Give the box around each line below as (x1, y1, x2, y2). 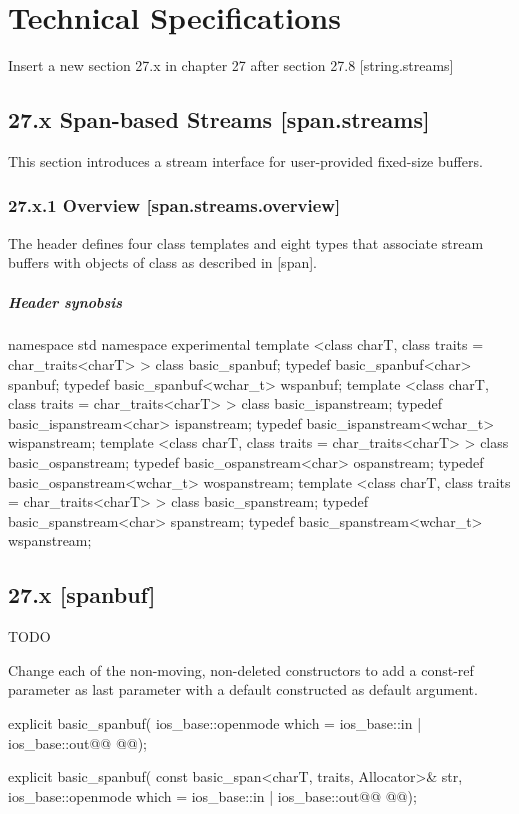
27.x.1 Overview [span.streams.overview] (8, 193, 341, 218)
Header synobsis (8, 291, 123, 312)
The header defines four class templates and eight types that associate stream (8, 232, 484, 253)
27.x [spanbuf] (8, 579, 156, 610)
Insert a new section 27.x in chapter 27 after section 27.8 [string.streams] (8, 55, 454, 76)
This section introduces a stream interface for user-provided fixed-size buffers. (8, 150, 483, 171)
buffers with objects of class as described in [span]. (8, 252, 317, 273)
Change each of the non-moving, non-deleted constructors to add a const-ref (8, 659, 474, 680)
